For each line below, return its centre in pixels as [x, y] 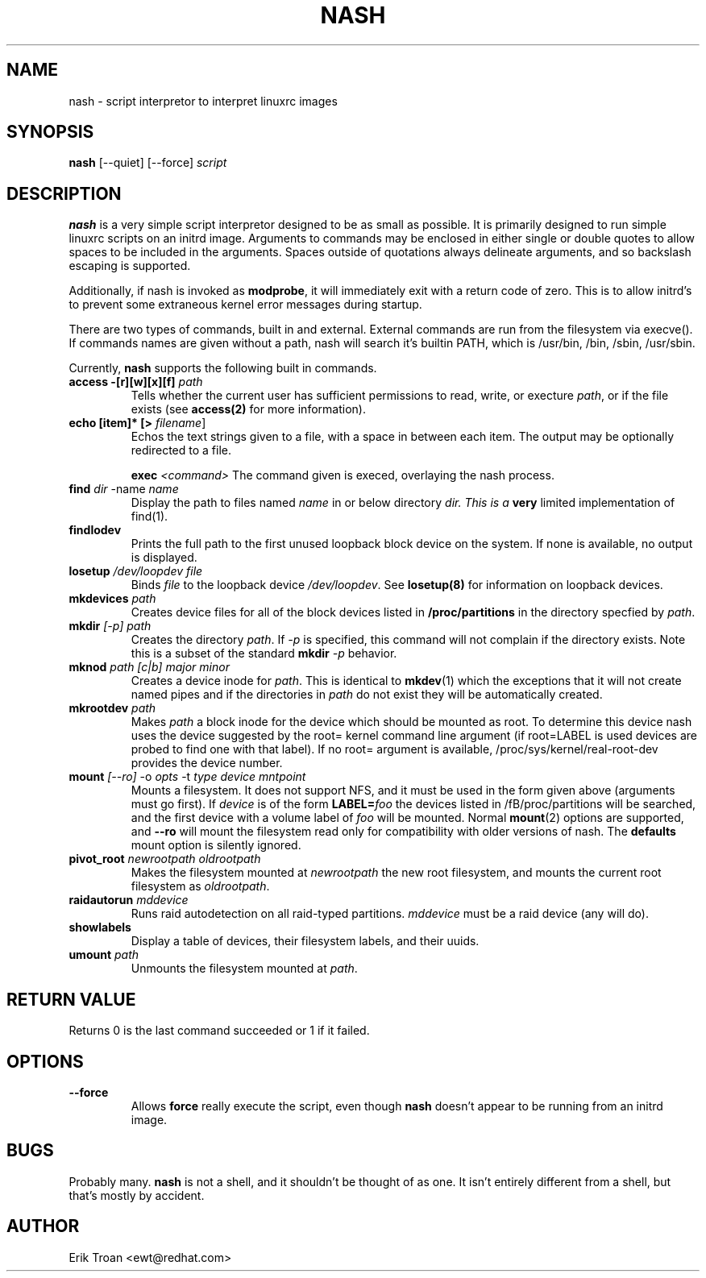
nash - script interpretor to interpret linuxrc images [203, 101]
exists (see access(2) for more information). [248, 409]
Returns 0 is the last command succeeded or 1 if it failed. [219, 1031]
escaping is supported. [130, 266]
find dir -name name [124, 489]
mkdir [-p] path [110, 626]
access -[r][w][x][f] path [136, 382]
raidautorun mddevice [129, 900]
